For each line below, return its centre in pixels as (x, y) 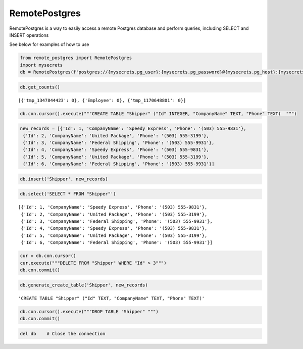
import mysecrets (41, 65)
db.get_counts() (40, 87)
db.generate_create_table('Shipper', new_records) (84, 285)
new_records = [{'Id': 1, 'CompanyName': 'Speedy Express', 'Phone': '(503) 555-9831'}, (133, 129)
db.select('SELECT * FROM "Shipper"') (68, 194)
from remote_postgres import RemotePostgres (76, 58)
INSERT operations (29, 35)
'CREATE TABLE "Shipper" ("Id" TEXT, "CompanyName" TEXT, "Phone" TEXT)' (112, 298)
